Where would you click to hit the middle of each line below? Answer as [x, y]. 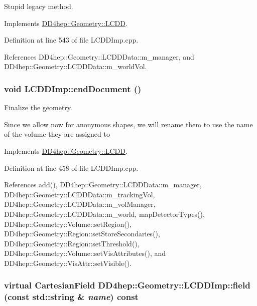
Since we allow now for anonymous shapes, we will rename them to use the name [128, 124]
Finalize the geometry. [38, 107]
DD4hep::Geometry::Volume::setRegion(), [68, 224]
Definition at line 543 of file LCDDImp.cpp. [71, 40]
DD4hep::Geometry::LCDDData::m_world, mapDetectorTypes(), [104, 214]
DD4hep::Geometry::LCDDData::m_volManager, [80, 204]
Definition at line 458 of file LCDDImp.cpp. [71, 168]
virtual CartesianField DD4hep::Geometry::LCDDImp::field [127, 285]
